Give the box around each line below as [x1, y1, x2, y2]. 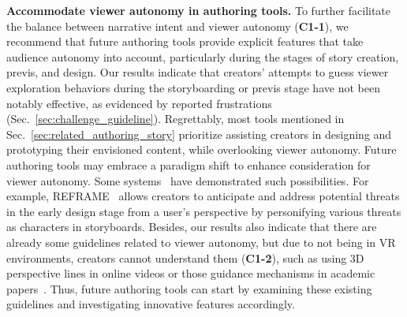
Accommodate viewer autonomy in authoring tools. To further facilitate [6, 2, 391, 18]
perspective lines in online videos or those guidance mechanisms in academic [6, 265, 375, 282]
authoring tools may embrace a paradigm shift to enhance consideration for [6, 156, 371, 173]
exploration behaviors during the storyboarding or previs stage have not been [6, 79, 380, 95]
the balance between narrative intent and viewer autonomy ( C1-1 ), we [6, 17, 349, 34]
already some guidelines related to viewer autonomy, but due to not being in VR [6, 233, 396, 250]
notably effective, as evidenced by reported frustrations [6, 95, 272, 111]
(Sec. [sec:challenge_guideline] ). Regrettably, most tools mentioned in [6, 110, 345, 127]
